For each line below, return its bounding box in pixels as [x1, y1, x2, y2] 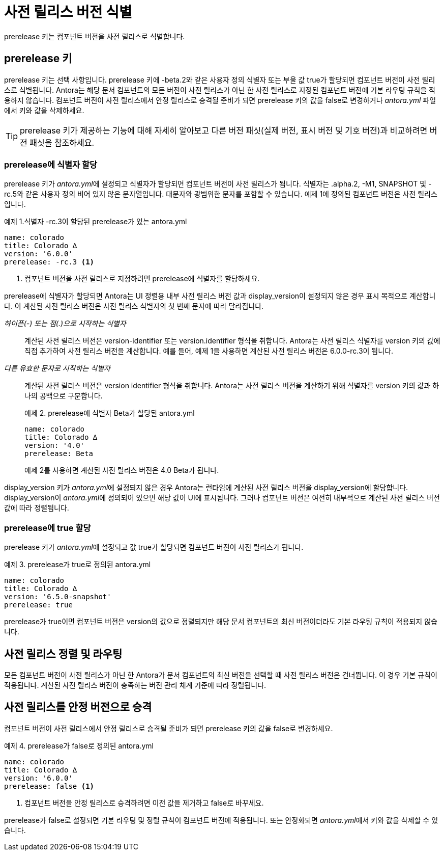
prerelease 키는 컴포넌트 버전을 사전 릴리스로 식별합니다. [4, 32, 185, 41]
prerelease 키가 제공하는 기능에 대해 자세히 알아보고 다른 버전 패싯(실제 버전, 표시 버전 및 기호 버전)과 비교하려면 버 [20, 125, 437, 136]
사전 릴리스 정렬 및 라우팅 [4, 647, 123, 660]
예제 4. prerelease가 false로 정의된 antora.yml [4, 741, 154, 750]
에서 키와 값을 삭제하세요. [4, 105, 84, 115]
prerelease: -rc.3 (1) [4, 258, 95, 266]
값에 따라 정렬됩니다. [4, 503, 69, 513]
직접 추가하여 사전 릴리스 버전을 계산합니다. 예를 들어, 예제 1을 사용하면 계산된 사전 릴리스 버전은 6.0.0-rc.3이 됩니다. [24, 346, 394, 356]
